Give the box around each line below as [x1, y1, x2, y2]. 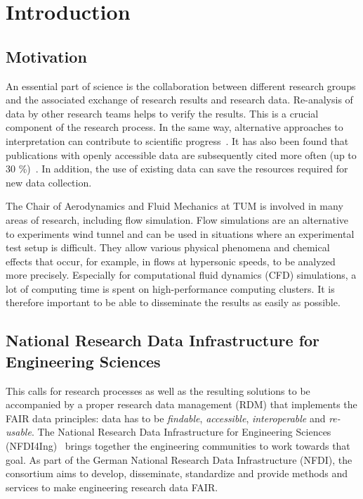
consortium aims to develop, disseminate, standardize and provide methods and [6, 466, 348, 481]
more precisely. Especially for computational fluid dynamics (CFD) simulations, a [6, 267, 357, 282]
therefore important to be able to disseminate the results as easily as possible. [6, 295, 341, 310]
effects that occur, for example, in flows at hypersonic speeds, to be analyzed [6, 253, 336, 268]
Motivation [6, 45, 87, 67]
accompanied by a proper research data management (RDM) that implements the [6, 397, 357, 412]
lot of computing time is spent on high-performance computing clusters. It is [6, 281, 335, 296]
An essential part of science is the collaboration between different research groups [6, 78, 356, 93]
